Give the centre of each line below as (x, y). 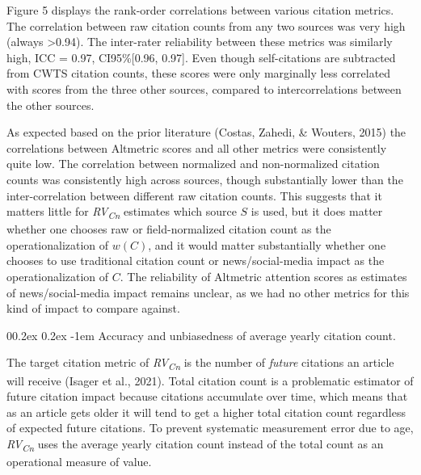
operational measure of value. (79, 462)
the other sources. (51, 105)
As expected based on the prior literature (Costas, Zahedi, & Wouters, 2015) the (206, 132)
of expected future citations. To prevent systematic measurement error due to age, (210, 428)
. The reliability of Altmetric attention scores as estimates (263, 277)
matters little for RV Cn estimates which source (122, 212)
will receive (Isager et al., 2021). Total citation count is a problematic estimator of (210, 380)
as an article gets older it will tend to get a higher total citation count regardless (206, 412)
